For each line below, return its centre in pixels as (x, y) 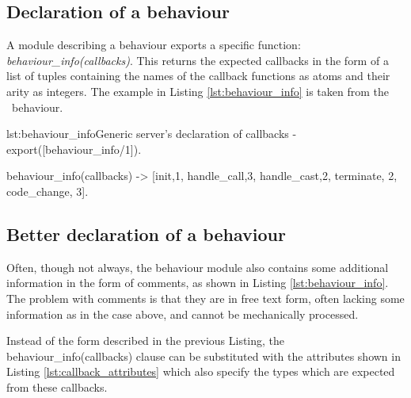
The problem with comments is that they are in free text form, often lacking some (205, 298)
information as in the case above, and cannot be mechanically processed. (183, 314)
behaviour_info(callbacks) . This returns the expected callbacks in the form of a (198, 60)
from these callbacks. (57, 387)
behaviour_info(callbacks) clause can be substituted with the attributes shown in (204, 356)
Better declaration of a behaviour (146, 233)
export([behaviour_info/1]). (74, 149)
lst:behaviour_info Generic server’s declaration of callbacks (148, 134)
